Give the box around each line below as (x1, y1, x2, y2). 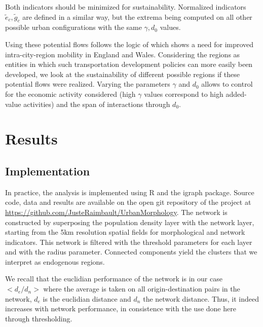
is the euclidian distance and (43, 293, 131, 304)
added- (226, 88, 247, 99)
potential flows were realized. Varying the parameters (5, 79, 170, 89)
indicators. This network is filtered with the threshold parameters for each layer (5, 236, 252, 247)
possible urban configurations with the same (5, 22, 142, 32)
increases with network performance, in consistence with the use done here (5, 303, 236, 314)
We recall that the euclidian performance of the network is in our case (5, 273, 222, 284)
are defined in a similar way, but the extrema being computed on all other (22, 11, 252, 22)
